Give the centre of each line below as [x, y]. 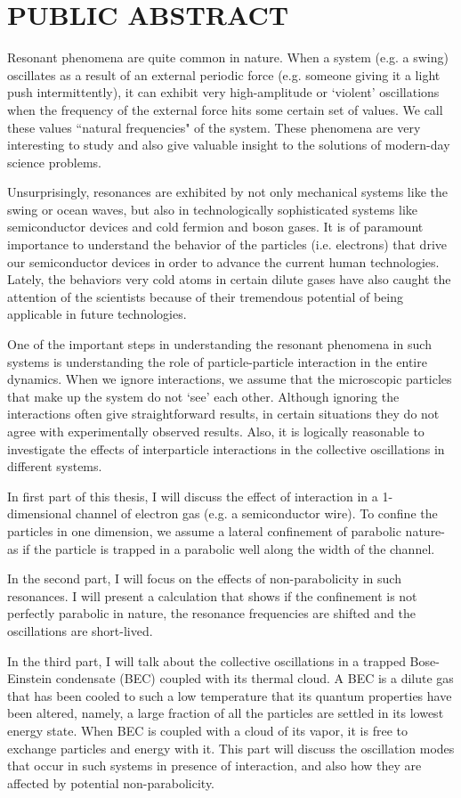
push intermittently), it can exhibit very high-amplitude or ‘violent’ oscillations [223, 92]
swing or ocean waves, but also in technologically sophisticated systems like [213, 209]
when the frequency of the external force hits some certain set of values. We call [225, 109]
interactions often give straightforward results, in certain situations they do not [223, 414]
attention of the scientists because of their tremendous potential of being [205, 296]
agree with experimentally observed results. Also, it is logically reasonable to [216, 431]
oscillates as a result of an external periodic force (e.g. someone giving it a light [224, 74]
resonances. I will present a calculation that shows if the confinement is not [212, 595]
